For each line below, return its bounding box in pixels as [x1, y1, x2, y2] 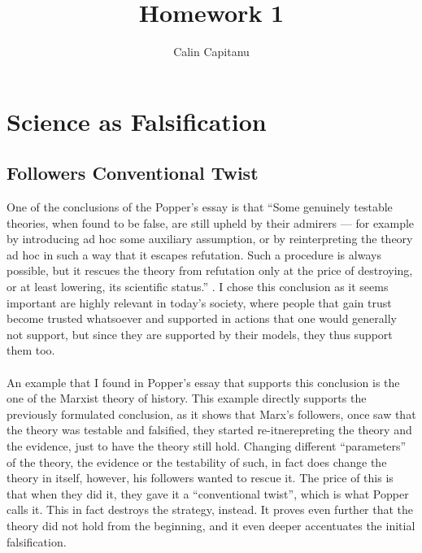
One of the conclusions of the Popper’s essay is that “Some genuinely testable [7, 198, 393, 216]
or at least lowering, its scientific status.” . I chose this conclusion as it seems [7, 278, 389, 295]
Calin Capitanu [173, 43, 250, 60]
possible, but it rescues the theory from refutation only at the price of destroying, [7, 262, 413, 279]
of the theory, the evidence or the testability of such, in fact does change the [7, 453, 387, 470]
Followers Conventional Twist [7, 160, 259, 185]
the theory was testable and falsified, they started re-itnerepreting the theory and [7, 421, 412, 438]
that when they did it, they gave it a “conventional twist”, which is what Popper [7, 485, 409, 502]
